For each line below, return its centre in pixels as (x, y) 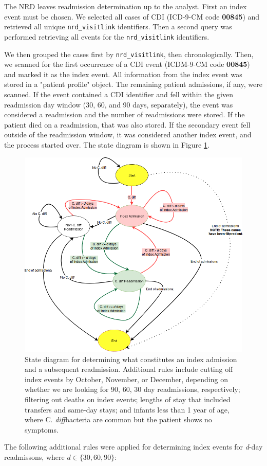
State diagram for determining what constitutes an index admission (131, 359)
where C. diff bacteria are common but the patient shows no (118, 419)
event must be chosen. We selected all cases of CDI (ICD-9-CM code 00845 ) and (132, 16)
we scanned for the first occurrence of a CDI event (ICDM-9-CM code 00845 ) (127, 64)
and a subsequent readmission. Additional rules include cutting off (129, 369)
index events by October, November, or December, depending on (126, 379)
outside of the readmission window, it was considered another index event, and (128, 135)
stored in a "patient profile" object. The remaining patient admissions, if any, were (133, 84)
